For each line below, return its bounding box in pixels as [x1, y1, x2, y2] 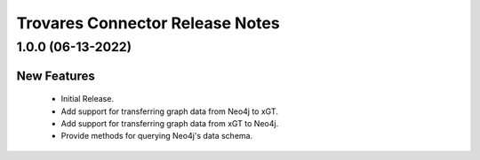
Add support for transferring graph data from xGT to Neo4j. [60, 118, 279, 128]
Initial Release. [60, 94, 115, 104]
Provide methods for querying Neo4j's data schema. [60, 131, 253, 141]
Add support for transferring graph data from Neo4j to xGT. [60, 106, 279, 117]
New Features [16, 68, 95, 83]
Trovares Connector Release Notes [16, 13, 280, 33]
